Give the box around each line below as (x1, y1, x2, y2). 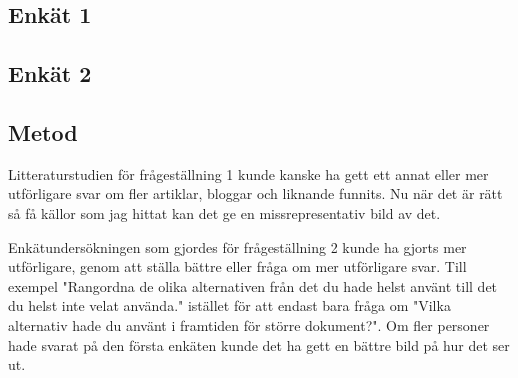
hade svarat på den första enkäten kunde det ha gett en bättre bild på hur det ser (8, 334, 510, 355)
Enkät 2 (8, 58, 92, 89)
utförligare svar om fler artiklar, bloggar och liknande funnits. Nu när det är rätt (8, 183, 503, 204)
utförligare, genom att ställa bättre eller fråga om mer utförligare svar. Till (8, 256, 467, 277)
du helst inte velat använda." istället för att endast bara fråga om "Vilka (8, 295, 451, 316)
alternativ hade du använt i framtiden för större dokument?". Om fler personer (8, 314, 490, 335)
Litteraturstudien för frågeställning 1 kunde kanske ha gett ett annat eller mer (8, 163, 489, 184)
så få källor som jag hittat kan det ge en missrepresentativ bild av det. (8, 202, 441, 223)
